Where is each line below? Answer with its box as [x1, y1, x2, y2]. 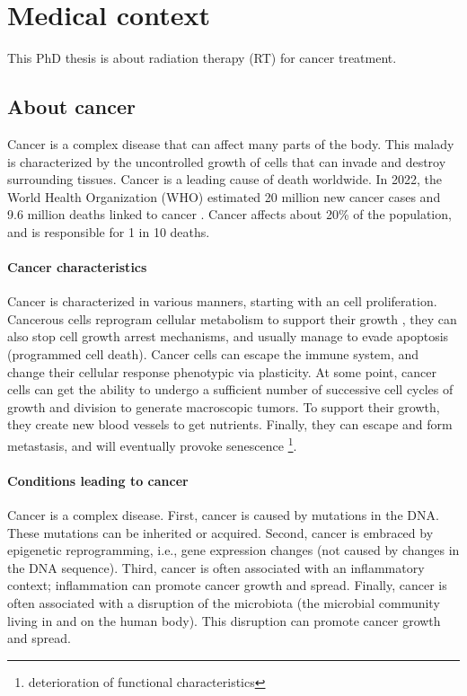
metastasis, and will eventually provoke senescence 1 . [7, 434, 297, 454]
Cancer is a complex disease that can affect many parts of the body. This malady [7, 134, 454, 153]
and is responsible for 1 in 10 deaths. [7, 222, 210, 241]
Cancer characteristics [7, 258, 147, 277]
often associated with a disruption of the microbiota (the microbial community [7, 594, 440, 612]
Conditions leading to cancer [7, 471, 189, 489]
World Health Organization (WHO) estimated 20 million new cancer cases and [7, 187, 441, 206]
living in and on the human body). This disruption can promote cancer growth [7, 611, 441, 630]
